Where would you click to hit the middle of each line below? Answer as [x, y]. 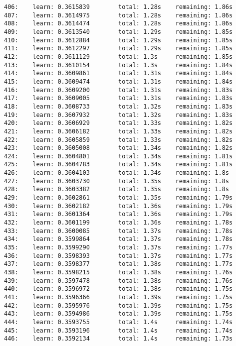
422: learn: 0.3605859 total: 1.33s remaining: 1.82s [118, 140]
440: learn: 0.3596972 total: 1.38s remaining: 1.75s [118, 289]
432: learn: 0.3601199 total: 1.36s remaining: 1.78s [118, 223]
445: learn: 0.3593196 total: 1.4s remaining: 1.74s [118, 330]
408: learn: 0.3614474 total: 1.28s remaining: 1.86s [118, 24]
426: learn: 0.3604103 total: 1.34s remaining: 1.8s [117, 173]
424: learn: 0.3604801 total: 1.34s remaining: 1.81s [118, 156]
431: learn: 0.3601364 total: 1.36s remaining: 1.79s [118, 214]
